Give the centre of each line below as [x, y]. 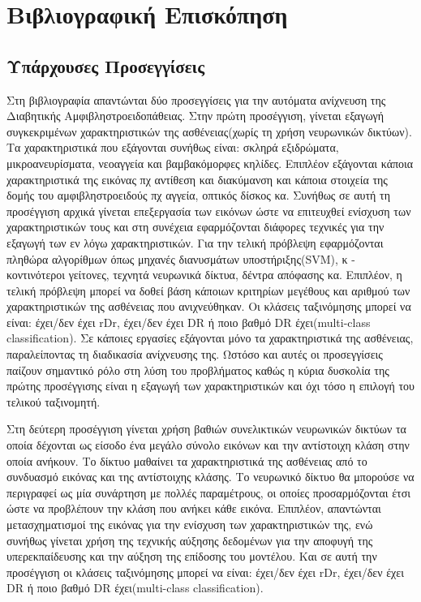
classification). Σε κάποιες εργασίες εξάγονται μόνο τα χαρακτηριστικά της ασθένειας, [210, 338]
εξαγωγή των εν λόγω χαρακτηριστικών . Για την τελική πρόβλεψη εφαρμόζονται [195, 242]
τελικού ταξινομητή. [54, 401]
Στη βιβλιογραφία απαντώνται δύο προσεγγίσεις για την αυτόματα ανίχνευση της [196, 99]
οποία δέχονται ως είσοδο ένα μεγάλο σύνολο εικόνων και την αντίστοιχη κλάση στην [208, 445]
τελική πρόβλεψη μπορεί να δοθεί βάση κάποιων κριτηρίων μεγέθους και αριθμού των [208, 290]
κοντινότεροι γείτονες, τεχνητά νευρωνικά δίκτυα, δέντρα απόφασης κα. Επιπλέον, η [204, 275]
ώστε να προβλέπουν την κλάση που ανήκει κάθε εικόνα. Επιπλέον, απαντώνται [194, 508]
